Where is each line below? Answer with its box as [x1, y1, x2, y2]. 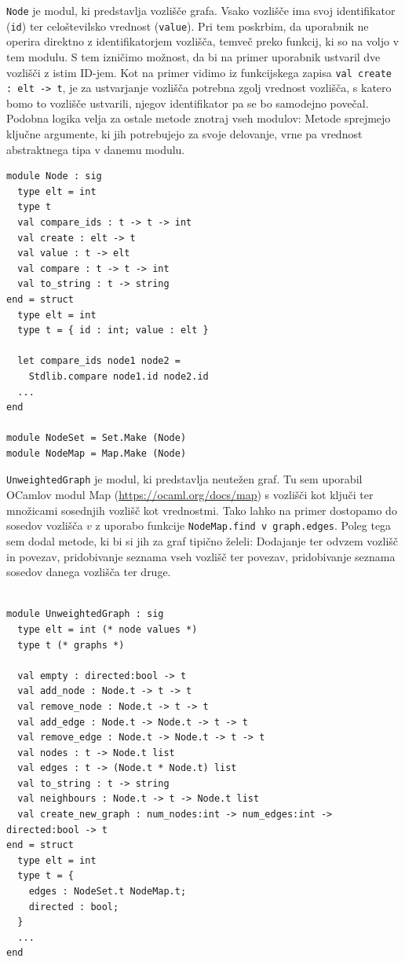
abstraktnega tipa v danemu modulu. [6, 141, 185, 157]
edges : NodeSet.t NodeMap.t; [28, 886, 187, 898]
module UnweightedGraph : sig [6, 608, 164, 620]
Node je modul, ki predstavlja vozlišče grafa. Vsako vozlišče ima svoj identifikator [6, 2, 396, 18]
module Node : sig [6, 171, 102, 182]
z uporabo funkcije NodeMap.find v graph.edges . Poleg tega [95, 517, 392, 534]
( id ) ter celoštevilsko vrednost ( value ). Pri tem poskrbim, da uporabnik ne [6, 17, 369, 34]
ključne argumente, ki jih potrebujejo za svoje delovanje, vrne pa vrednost [6, 126, 363, 141]
